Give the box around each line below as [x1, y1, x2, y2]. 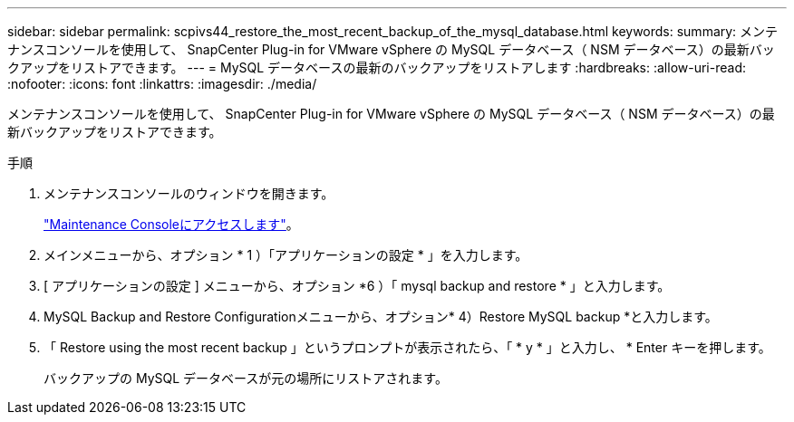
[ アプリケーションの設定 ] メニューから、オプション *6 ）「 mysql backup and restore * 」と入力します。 [44, 278, 671, 293]
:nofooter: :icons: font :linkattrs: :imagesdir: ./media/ [7, 76, 317, 91]
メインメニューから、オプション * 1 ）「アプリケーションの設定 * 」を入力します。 [44, 247, 528, 263]
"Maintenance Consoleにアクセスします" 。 [44, 216, 299, 232]
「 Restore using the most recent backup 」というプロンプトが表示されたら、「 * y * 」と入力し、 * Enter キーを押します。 [44, 340, 771, 355]
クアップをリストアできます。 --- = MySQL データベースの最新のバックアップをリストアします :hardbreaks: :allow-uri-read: [7, 60, 746, 75]
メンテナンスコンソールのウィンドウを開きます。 [44, 186, 334, 201]
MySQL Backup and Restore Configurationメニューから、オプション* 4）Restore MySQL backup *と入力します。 [44, 309, 718, 324]
